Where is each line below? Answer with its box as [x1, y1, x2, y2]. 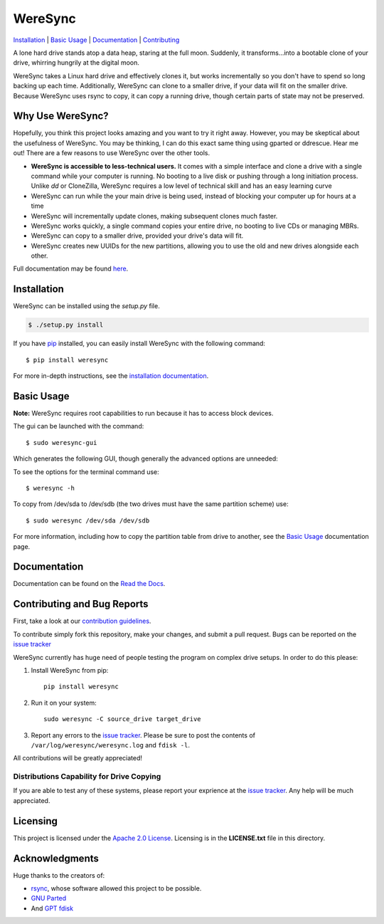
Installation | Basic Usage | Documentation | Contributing [13, 36, 180, 44]
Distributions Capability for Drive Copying [13, 772, 161, 782]
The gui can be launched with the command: [13, 422, 144, 431]
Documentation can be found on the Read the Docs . [13, 579, 166, 588]
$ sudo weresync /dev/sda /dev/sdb [26, 516, 150, 525]
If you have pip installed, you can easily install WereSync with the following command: [13, 339, 266, 348]
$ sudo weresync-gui [26, 439, 97, 446]
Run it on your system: [31, 698, 97, 707]
